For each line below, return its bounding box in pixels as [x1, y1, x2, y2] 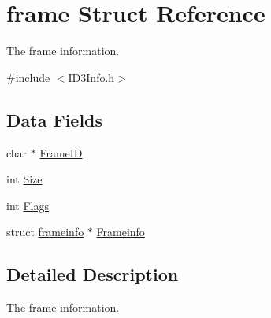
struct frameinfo [6, 224, 84, 240]
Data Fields [6, 107, 103, 131]
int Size [6, 171, 43, 187]
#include [6, 68, 50, 85]
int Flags [6, 197, 49, 213]
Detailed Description [6, 262, 179, 287]
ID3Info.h [68, 68, 115, 85]
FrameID [39, 144, 83, 161]
